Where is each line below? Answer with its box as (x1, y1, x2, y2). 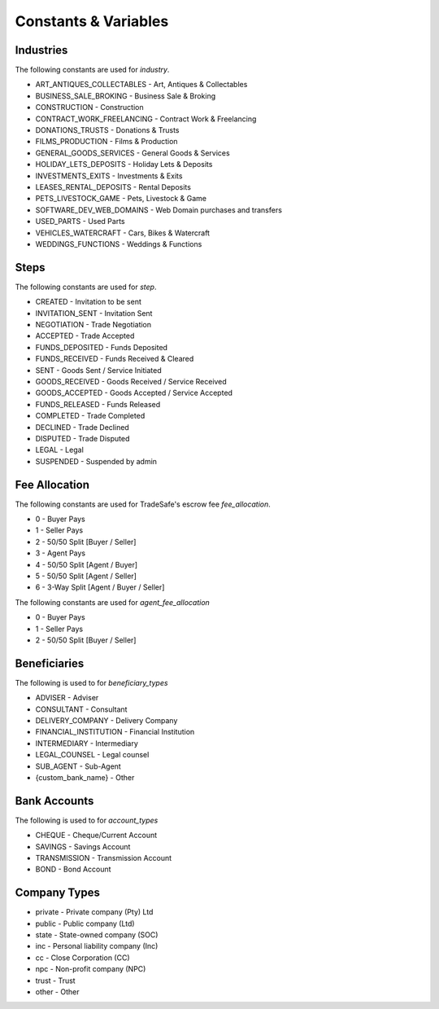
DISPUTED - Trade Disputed (35, 433, 130, 443)
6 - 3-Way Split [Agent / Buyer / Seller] (35, 582, 165, 592)
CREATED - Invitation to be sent (35, 297, 142, 307)
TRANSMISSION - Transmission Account (35, 853, 172, 862)
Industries (15, 43, 68, 57)
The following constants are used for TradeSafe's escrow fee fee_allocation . (15, 499, 272, 509)
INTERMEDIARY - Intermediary (35, 738, 138, 748)
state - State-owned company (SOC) (35, 930, 159, 940)
